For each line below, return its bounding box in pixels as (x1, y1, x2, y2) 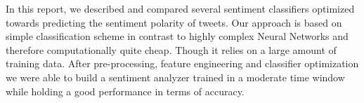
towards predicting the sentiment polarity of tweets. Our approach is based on (6, 15, 342, 29)
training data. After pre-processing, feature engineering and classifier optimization (6, 56, 359, 71)
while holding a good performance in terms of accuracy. (6, 83, 245, 98)
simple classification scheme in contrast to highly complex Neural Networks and (6, 29, 349, 43)
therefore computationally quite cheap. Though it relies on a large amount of (6, 42, 337, 57)
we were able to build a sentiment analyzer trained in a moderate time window (6, 69, 345, 84)
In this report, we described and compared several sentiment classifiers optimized (6, 1, 355, 15)
